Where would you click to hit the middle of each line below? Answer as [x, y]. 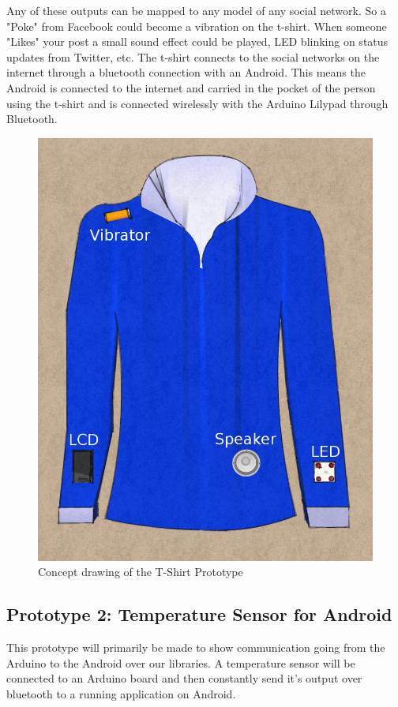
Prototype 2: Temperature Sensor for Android [199, 614]
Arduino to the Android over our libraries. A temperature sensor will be [181, 662]
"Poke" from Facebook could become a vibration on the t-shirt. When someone [197, 26]
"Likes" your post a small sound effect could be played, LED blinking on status [197, 41]
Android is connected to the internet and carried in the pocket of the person [191, 87]
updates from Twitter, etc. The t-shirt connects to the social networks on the [193, 56]
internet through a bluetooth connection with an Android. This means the [186, 72]
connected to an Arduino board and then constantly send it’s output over [184, 678]
